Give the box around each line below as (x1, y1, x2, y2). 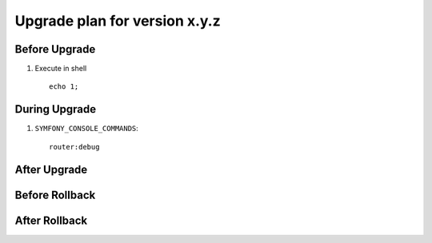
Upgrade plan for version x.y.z (14, 12, 222, 30)
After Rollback (14, 213, 88, 227)
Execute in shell (34, 64, 87, 74)
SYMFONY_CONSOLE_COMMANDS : (34, 124, 139, 133)
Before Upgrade (14, 42, 96, 56)
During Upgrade (14, 102, 96, 116)
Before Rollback (14, 188, 96, 201)
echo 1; (49, 82, 79, 91)
